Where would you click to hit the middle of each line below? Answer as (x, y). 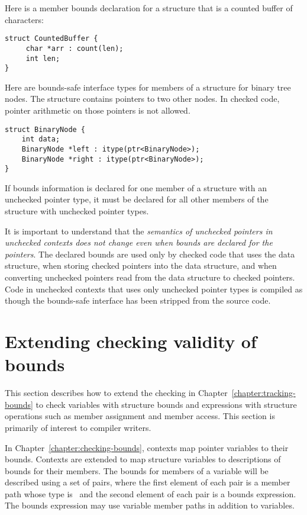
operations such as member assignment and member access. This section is (140, 416)
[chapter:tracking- (264, 393)
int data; (41, 139)
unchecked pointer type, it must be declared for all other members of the (137, 199)
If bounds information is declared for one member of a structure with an (136, 187)
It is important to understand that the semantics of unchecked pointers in (139, 231)
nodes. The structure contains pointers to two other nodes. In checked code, (142, 99)
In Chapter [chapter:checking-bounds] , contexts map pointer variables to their (147, 447)
